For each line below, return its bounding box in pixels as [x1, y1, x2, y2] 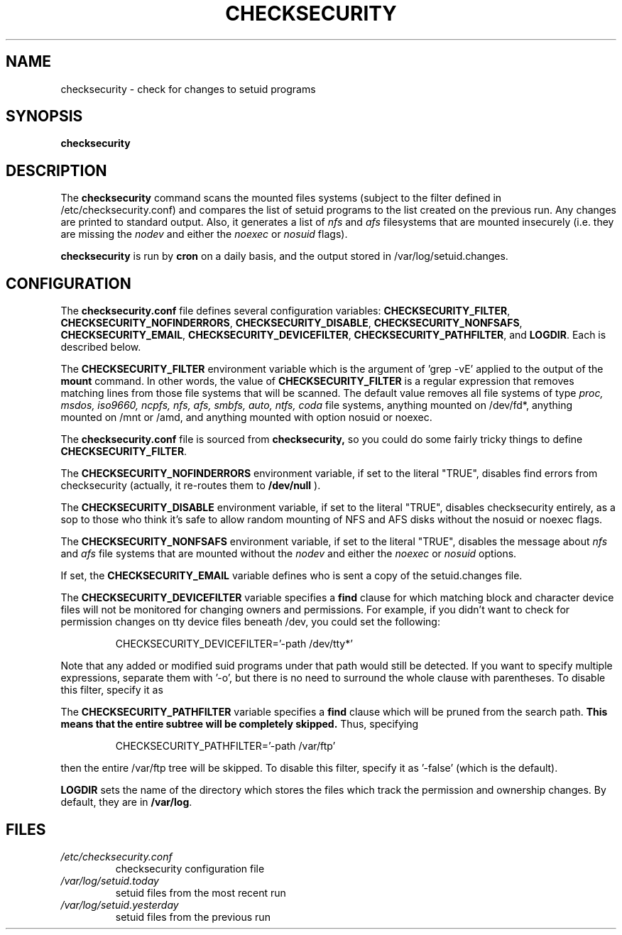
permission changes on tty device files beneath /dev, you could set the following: [60, 616, 440, 628]
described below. [60, 341, 141, 354]
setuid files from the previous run [115, 910, 271, 923]
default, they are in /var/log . [60, 796, 192, 809]
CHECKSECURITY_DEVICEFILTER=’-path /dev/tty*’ [115, 638, 353, 650]
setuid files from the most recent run [115, 886, 286, 899]
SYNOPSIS [6, 107, 83, 126]
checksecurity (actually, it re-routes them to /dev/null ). [60, 479, 321, 492]
